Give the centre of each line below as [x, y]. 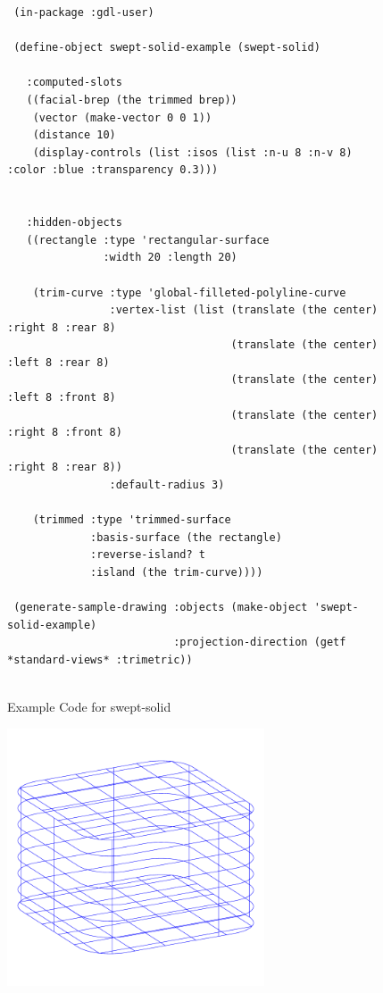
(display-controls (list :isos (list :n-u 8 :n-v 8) [192, 152]
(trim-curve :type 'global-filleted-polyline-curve [189, 292]
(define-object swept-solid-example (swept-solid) [167, 48]
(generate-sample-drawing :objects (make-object [161, 608]
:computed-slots [74, 83]
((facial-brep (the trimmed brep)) [132, 100]
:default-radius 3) [167, 485]
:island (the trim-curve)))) [177, 572]
